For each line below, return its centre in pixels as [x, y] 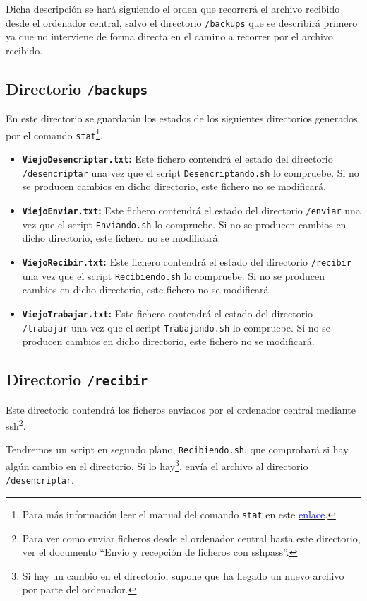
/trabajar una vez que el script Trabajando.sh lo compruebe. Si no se [176, 327]
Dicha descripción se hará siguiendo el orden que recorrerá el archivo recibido [173, 8]
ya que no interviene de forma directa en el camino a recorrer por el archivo [169, 36]
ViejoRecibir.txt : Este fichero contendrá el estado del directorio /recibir [187, 261]
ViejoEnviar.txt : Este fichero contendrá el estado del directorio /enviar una [191, 210]
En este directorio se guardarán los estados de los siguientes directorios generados [182, 118]
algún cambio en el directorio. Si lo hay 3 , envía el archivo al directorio [157, 465]
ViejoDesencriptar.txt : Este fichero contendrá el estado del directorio [178, 159]
